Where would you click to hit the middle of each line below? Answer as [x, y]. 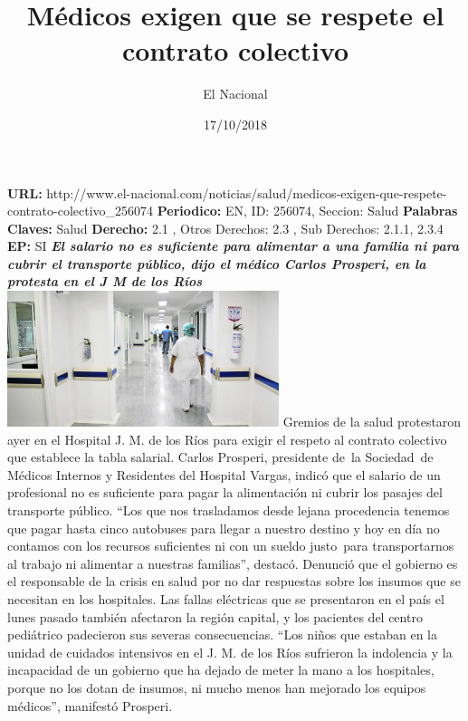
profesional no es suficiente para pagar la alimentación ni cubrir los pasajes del [225, 492]
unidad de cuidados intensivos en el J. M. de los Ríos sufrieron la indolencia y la [230, 652]
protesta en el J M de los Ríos [105, 281]
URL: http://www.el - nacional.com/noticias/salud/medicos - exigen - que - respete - [227, 192]
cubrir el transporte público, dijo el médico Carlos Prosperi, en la [217, 263]
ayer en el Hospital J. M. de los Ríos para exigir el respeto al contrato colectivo [227, 439]
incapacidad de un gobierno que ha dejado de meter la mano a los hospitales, [221, 670]
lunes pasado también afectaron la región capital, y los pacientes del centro [215, 616]
